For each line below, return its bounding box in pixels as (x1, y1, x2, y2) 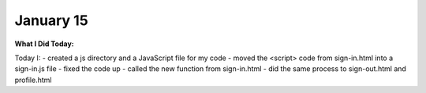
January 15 (14, 12, 88, 29)
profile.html (14, 75, 52, 84)
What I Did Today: (14, 39, 74, 48)
